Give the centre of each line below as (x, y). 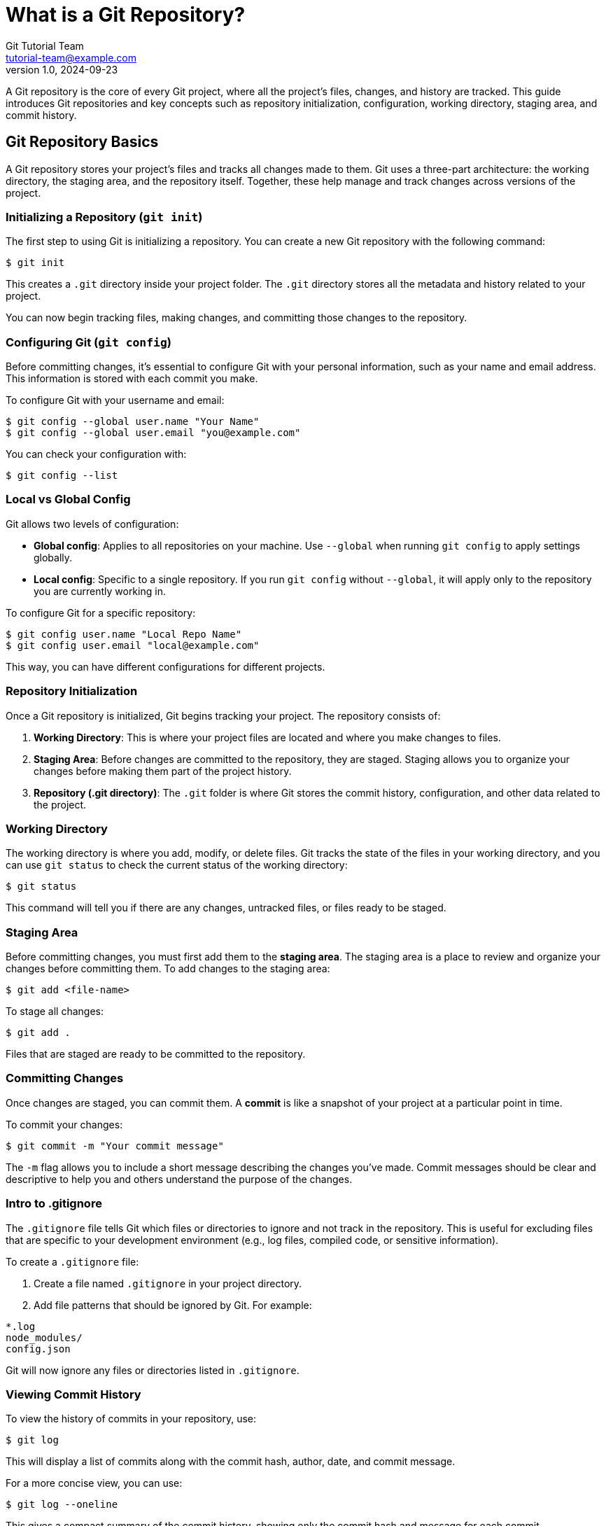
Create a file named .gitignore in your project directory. (168, 1283)
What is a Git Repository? (126, 15)
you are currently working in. (100, 591)
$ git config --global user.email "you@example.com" (153, 433)
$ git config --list (62, 476)
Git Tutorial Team (45, 45)
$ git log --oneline (62, 1505)
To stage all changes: (55, 1011)
